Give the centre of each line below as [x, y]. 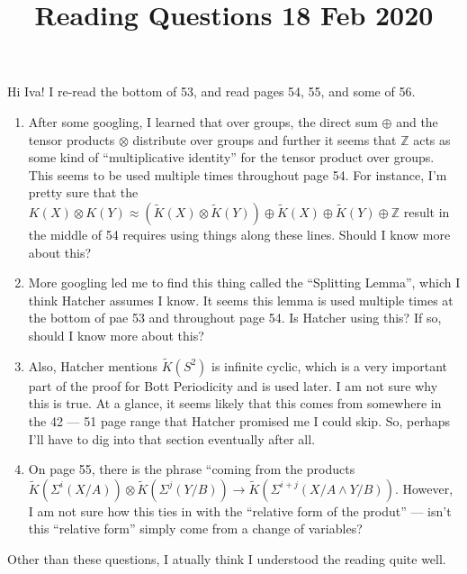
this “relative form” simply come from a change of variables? [195, 528]
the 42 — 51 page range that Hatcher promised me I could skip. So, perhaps [239, 420]
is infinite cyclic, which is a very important [330, 365]
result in [427, 211]
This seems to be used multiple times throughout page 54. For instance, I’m [238, 174]
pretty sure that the [83, 192]
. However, [424, 488]
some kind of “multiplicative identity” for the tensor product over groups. [231, 157]
